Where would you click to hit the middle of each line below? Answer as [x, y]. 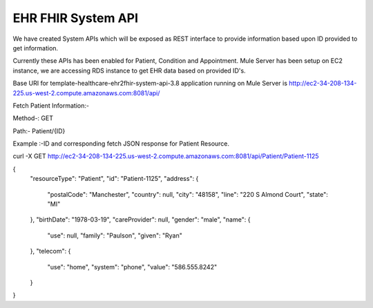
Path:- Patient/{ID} [39, 131]
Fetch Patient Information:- [51, 105]
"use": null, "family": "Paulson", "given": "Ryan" [115, 235]
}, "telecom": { [50, 251]
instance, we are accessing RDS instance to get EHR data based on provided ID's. [129, 70]
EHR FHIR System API [75, 18]
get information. [36, 48]
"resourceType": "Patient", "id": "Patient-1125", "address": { [114, 179]
